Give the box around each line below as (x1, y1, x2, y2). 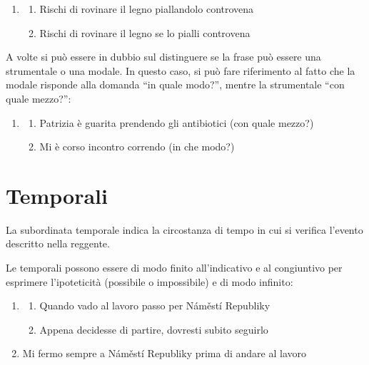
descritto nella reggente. (6, 236, 110, 251)
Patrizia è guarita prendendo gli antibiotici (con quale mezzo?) (39, 115, 314, 130)
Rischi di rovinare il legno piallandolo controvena (39, 1, 254, 16)
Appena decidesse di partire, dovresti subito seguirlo (39, 322, 268, 336)
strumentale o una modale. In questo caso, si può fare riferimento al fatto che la (6, 63, 355, 78)
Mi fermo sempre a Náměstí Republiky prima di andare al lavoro (22, 346, 307, 361)
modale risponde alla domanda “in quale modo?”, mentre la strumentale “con (6, 77, 345, 92)
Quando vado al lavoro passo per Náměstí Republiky (39, 298, 271, 313)
